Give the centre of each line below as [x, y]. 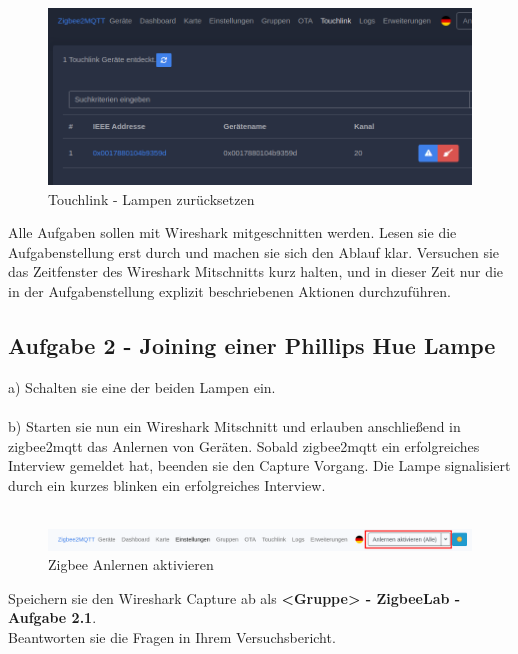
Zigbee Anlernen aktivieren [131, 564]
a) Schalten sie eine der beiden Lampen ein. [142, 386]
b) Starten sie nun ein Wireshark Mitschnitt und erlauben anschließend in [234, 426]
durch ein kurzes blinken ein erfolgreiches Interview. [167, 484]
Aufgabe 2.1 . [52, 617]
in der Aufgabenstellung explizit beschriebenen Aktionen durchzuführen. [229, 291]
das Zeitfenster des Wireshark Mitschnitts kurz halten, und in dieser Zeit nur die [256, 271]
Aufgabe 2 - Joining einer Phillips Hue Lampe [252, 345]
